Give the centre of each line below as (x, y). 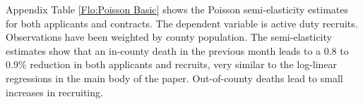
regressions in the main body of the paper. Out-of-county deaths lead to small (174, 78)
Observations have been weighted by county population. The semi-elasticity (169, 37)
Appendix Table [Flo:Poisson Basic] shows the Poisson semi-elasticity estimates (177, 9)
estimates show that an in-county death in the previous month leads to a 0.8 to (177, 50)
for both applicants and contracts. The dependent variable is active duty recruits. (182, 23)
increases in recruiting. (54, 92)
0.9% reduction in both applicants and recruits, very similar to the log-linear (172, 64)
